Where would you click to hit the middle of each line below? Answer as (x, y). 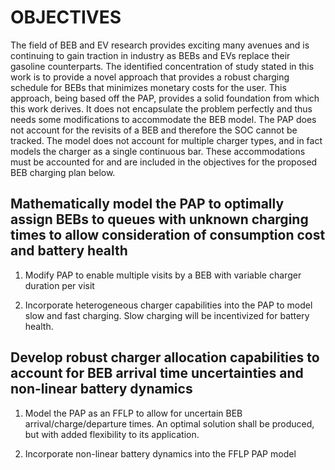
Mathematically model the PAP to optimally (147, 204)
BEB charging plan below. (63, 172)
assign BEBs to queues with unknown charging (159, 219)
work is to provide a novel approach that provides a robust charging (150, 77)
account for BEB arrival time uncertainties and (157, 373)
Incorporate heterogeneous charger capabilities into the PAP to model (168, 305)
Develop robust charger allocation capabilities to (165, 357)
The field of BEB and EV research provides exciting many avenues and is (160, 45)
